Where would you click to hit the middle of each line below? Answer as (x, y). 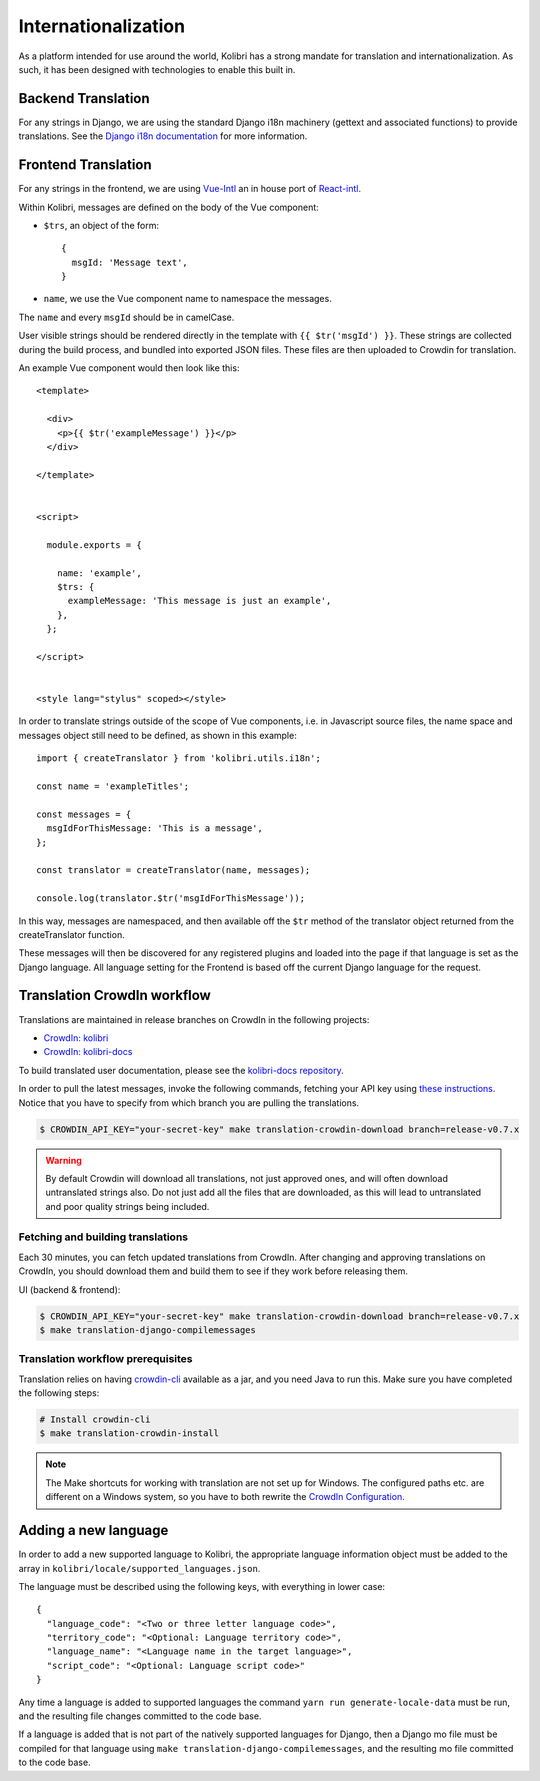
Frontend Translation (85, 165)
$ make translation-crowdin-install (129, 1433)
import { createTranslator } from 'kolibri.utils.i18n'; (179, 758)
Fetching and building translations (103, 1237)
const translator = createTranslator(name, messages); (173, 870)
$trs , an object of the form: (101, 225)
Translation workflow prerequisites (105, 1359)
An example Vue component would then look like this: (129, 368)
